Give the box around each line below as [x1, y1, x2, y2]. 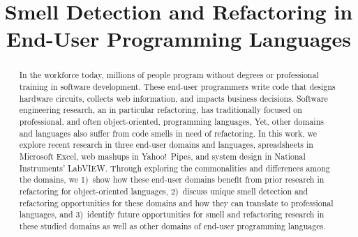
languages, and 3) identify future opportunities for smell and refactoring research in [19, 208, 325, 220]
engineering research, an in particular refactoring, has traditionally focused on [19, 104, 302, 116]
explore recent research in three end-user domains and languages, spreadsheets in [19, 139, 313, 151]
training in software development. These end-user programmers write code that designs [19, 81, 336, 93]
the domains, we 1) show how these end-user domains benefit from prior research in [19, 174, 325, 185]
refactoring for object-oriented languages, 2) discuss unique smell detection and [19, 185, 308, 197]
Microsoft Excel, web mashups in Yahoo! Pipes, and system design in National [19, 150, 306, 162]
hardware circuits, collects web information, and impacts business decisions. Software [19, 92, 328, 104]
